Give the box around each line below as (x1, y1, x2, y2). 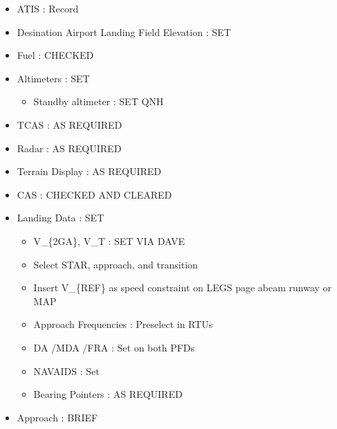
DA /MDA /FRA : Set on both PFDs (33, 340, 195, 354)
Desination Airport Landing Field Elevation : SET (17, 24, 231, 39)
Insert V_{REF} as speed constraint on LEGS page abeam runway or (33, 280, 332, 295)
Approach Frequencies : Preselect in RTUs (33, 317, 213, 331)
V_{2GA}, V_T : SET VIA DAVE (33, 233, 185, 248)
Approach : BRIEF (17, 410, 98, 424)
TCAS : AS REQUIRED (17, 117, 122, 131)
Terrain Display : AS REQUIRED (17, 164, 162, 179)
